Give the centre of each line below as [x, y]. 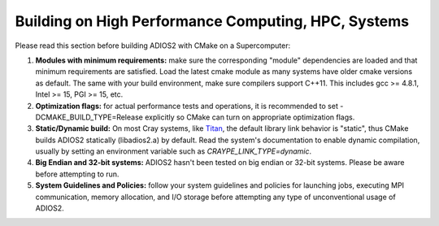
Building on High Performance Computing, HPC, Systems [212, 21]
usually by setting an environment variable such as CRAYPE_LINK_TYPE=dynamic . [174, 151]
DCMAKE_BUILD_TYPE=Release [89, 117]
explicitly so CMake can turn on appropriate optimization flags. [250, 117]
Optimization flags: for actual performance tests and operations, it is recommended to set [187, 106]
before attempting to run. [77, 174]
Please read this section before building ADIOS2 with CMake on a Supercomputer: [153, 46]
